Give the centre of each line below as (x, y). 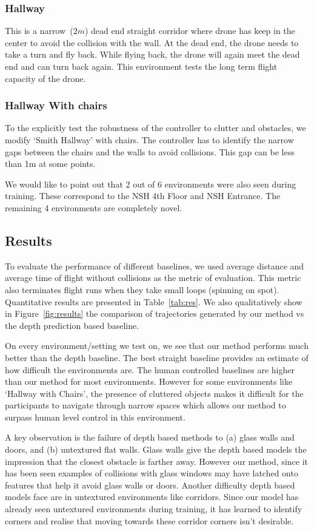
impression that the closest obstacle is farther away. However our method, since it (157, 461)
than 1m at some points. (50, 164)
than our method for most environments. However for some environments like (149, 381)
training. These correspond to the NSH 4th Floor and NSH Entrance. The (143, 196)
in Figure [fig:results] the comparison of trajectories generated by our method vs (155, 313)
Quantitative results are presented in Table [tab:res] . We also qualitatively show (154, 301)
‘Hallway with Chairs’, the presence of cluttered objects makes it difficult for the (154, 393)
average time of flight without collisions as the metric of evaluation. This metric (153, 278)
